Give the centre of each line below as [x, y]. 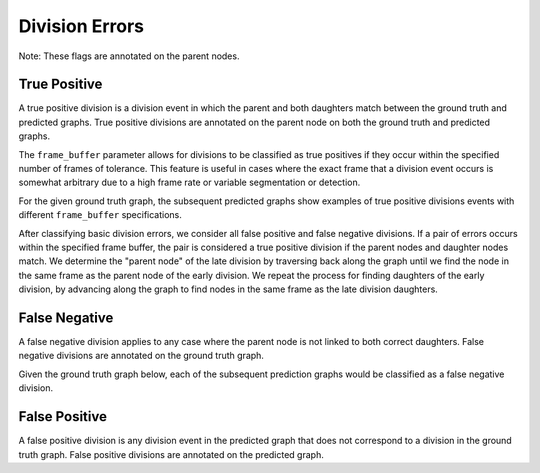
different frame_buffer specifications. [100, 215]
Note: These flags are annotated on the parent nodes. [129, 56]
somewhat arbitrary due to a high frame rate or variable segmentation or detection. [189, 182]
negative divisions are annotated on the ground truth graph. [141, 356]
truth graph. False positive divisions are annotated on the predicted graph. [171, 454]
